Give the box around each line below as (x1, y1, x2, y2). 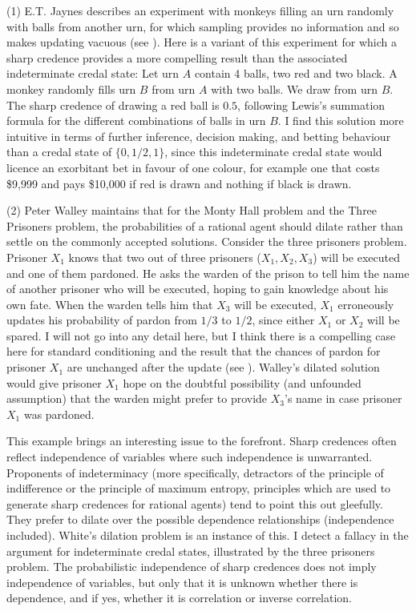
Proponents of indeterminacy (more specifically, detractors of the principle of (6, 464, 384, 480)
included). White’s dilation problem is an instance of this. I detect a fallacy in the (6, 527, 409, 543)
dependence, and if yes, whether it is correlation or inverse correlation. (6, 589, 353, 606)
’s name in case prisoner (285, 390, 402, 407)
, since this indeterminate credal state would (164, 143, 382, 160)
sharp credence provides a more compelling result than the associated (6, 49, 348, 66)
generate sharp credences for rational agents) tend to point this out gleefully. (6, 495, 383, 512)
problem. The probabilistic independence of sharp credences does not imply (6, 558, 377, 575)
